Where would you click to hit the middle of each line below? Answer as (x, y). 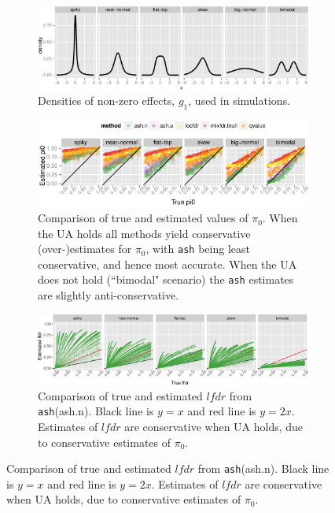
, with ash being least (198, 249)
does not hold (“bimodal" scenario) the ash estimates (166, 279)
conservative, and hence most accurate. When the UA (167, 264)
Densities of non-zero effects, (107, 100)
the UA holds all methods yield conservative (144, 233)
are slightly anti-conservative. (109, 295)
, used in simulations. (239, 100)
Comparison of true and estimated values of (143, 218)
